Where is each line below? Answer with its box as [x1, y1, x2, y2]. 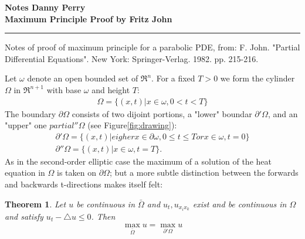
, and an [267, 107, 298, 119]
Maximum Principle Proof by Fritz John [5, 12, 172, 25]
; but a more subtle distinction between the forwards [109, 166, 299, 179]
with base [46, 83, 82, 95]
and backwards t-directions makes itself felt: [5, 178, 163, 190]
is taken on [56, 166, 96, 179]
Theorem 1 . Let [5, 197, 66, 210]
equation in [5, 166, 45, 179]
